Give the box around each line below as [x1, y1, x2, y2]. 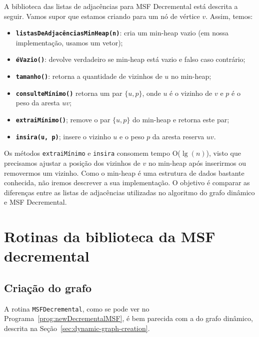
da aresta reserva [152, 131, 204, 141]
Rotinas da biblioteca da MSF [4, 226, 215, 247]
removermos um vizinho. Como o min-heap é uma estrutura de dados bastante [4, 167, 244, 178]
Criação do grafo [4, 280, 92, 295]
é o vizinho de [169, 87, 212, 98]
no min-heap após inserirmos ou [148, 157, 246, 168]
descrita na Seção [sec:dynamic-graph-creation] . [4, 323, 150, 333]
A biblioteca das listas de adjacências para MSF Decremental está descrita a [4, 1, 238, 11]
